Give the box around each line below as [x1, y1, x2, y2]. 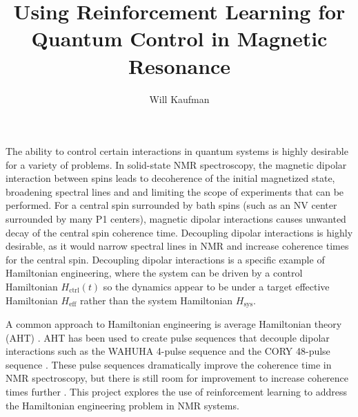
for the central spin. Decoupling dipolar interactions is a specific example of [6, 252, 325, 266]
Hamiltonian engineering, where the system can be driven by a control [6, 266, 303, 280]
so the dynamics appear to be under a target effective [103, 279, 330, 294]
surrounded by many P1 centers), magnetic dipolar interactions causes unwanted [6, 212, 346, 226]
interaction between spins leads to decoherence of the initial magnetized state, [6, 171, 335, 185]
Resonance [128, 51, 231, 80]
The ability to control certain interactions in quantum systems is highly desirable [6, 144, 348, 158]
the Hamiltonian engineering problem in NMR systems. [6, 398, 239, 412]
